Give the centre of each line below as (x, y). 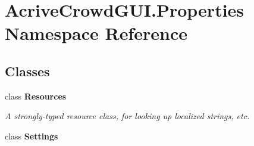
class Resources (36, 96)
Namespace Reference (96, 33)
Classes (27, 71)
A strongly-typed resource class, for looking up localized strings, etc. (127, 116)
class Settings (32, 136)
